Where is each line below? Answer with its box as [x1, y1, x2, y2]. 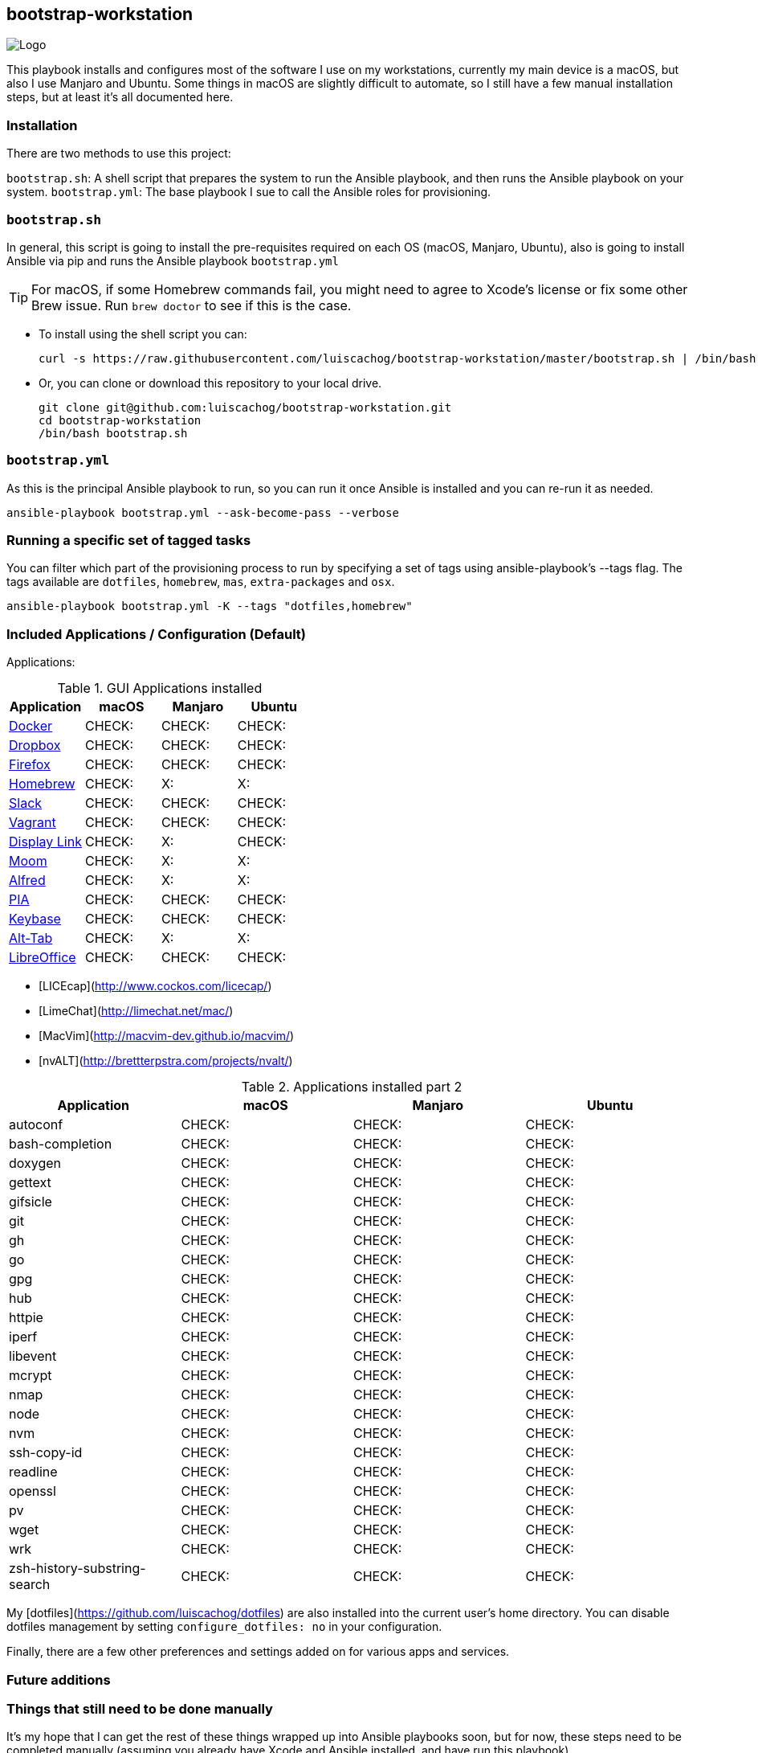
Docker [9, 718, 53, 735]
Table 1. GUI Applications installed [57, 680, 263, 697]
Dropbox [9, 737, 61, 754]
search [9, 1576, 51, 1593]
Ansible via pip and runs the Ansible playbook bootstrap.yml [6, 253, 339, 268]
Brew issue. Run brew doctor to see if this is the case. [31, 297, 352, 313]
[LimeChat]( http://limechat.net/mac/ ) [39, 1004, 234, 1018]
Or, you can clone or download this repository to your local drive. [39, 375, 382, 390]
